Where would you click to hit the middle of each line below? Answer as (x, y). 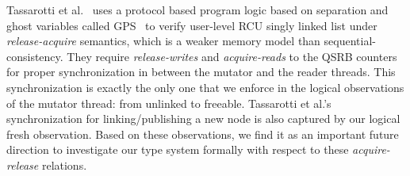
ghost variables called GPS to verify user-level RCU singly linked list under (192, 25)
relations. (64, 165)
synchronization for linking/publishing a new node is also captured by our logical (203, 119)
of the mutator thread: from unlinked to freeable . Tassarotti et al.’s (169, 103)
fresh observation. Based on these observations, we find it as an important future (203, 134)
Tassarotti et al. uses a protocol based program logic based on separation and (197, 10)
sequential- (350, 41)
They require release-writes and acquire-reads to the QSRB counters (232, 56)
